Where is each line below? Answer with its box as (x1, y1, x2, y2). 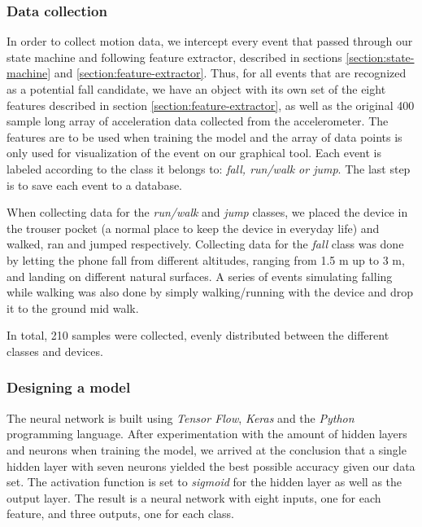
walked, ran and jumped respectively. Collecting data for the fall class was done (7, 235, 404, 253)
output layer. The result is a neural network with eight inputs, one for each (7, 489, 381, 506)
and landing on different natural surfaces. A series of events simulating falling (7, 267, 393, 284)
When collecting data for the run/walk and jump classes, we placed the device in (7, 204, 408, 221)
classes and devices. (7, 342, 103, 359)
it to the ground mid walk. (7, 299, 139, 316)
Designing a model (7, 377, 131, 397)
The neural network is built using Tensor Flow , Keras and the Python (7, 409, 355, 426)
